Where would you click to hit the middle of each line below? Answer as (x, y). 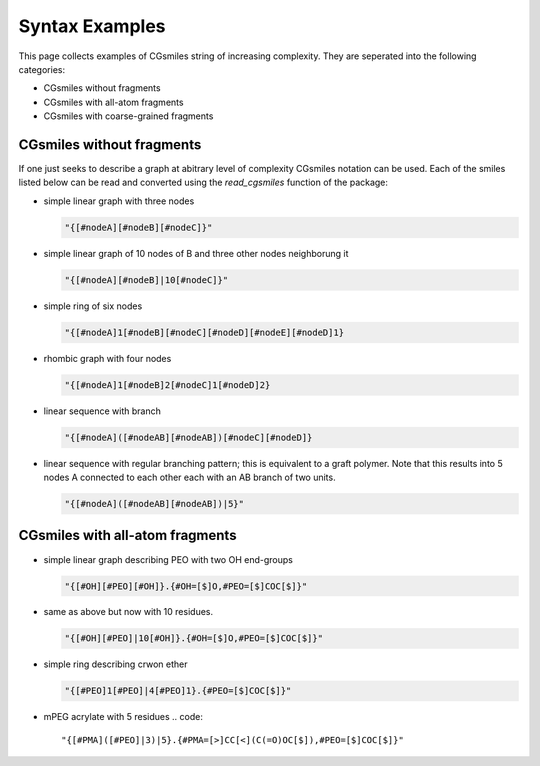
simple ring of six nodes (93, 306)
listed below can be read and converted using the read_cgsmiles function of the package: (203, 182)
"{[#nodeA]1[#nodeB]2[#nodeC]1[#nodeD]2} (167, 384)
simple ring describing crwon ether (116, 664)
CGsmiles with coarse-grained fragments (128, 116)
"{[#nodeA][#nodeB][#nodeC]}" (138, 227)
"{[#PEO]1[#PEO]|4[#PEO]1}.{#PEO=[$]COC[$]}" (178, 691)
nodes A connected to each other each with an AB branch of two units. (189, 477)
